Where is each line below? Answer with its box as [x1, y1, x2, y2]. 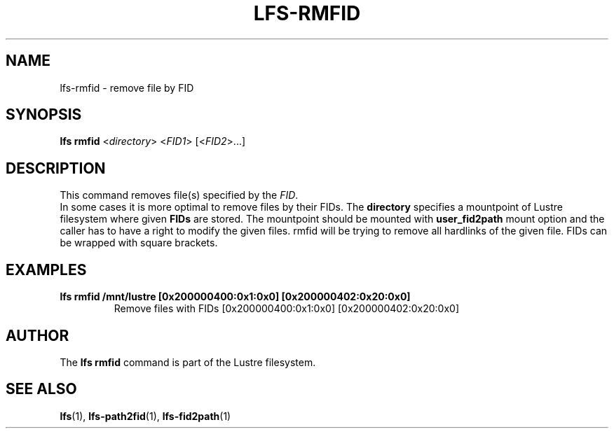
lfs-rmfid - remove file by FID [60, 81, 194, 94]
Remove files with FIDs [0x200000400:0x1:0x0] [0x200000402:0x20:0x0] [114, 302, 459, 315]
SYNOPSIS [6, 106, 82, 124]
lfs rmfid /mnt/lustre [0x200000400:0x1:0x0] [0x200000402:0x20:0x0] [60, 290, 411, 303]
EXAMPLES [6, 260, 87, 279]
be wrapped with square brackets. [60, 237, 218, 249]
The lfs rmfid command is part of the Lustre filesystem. [60, 356, 316, 368]
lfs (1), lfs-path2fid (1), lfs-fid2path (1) [60, 409, 231, 422]
